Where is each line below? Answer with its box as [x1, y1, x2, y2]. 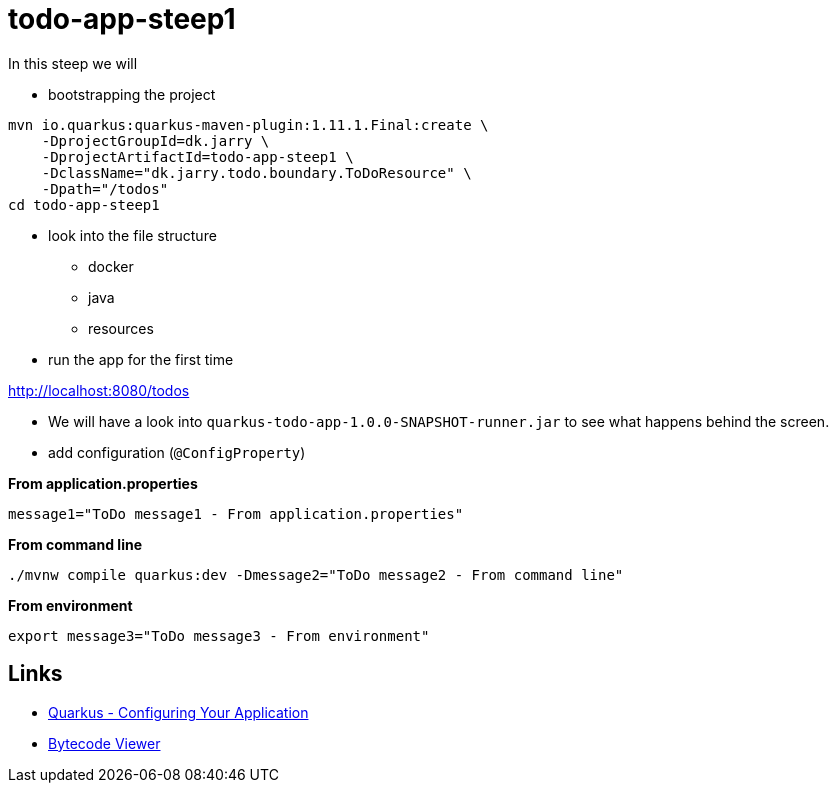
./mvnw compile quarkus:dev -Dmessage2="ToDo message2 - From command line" [8, 566, 624, 583]
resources [88, 319, 154, 337]
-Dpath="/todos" [41, 180, 169, 197]
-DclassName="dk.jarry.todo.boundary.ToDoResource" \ [41, 164, 472, 181]
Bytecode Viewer [48, 734, 161, 752]
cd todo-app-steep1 [8, 196, 160, 213]
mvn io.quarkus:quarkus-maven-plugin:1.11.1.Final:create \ [8, 116, 489, 133]
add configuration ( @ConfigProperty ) [48, 443, 306, 461]
